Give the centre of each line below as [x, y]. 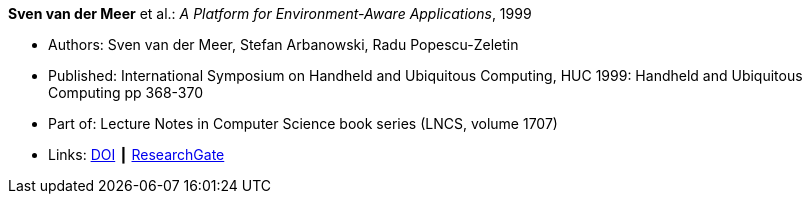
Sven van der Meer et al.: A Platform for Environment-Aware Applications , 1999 [270, 13]
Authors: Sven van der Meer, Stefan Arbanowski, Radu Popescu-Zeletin [283, 44]
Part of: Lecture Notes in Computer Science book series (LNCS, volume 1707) [303, 123]
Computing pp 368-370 [126, 92]
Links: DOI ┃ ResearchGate [136, 154]
